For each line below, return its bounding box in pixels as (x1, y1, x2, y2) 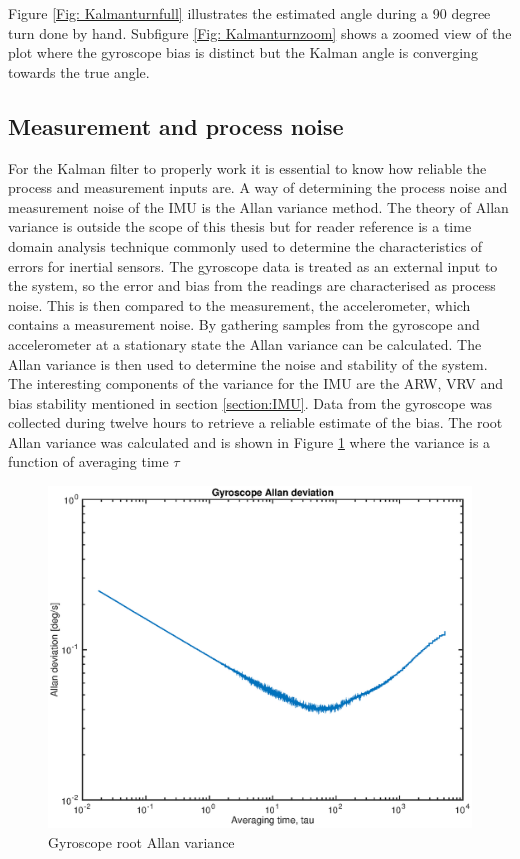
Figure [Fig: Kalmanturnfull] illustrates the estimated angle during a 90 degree (8, 3, 491, 23)
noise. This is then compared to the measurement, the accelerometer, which (8, 294, 471, 315)
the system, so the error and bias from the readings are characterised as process (8, 275, 496, 296)
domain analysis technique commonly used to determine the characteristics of (8, 235, 483, 256)
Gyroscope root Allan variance (48, 831, 235, 852)
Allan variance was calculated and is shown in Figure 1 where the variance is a (8, 431, 491, 452)
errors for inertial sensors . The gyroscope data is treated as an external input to (8, 255, 498, 276)
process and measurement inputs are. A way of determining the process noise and (8, 177, 508, 198)
